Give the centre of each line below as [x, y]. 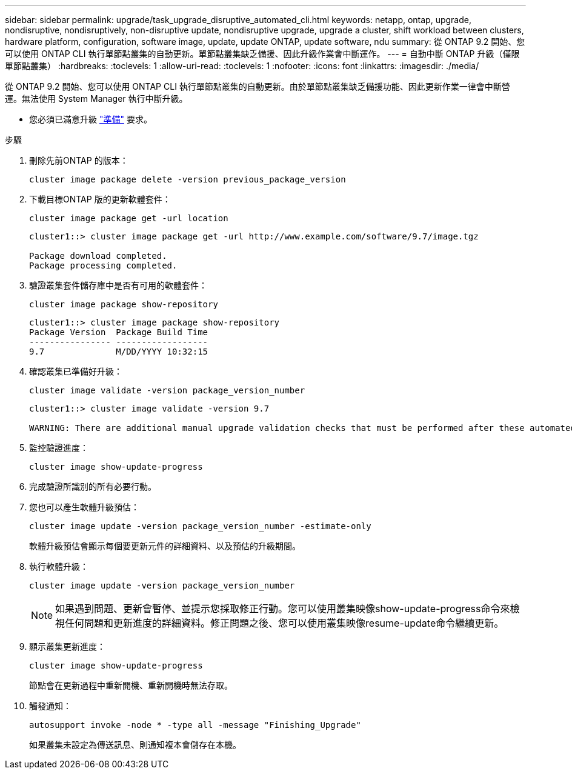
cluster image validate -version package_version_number [167, 390]
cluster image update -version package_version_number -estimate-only [200, 526]
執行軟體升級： [59, 566]
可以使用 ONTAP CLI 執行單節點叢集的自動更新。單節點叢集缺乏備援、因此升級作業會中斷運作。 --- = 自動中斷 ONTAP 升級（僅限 [262, 54]
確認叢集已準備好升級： [76, 371]
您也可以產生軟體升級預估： [84, 507]
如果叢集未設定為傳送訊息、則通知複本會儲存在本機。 [135, 745]
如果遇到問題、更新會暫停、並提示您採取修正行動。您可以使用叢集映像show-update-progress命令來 [283, 609]
